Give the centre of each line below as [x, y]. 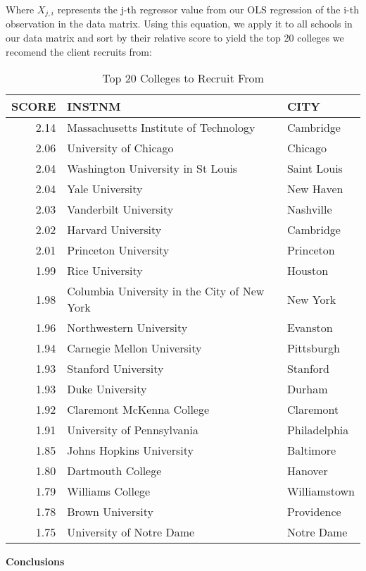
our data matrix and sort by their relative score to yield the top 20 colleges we [175, 38]
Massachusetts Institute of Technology [161, 128]
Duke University [107, 389]
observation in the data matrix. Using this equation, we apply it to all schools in [179, 24]
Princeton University [118, 250]
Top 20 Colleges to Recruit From [183, 78]
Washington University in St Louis [152, 168]
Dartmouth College [114, 471]
